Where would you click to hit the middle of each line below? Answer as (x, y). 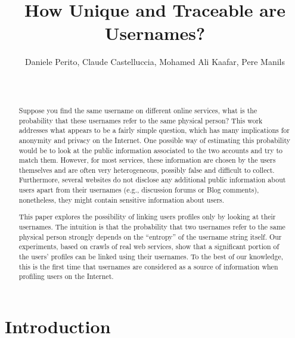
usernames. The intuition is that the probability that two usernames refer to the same (152, 227)
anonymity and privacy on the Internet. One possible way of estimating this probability (155, 140)
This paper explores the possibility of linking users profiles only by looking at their (147, 217)
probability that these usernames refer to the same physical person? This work (141, 120)
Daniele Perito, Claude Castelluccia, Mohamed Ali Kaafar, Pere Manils (155, 62)
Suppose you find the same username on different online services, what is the (138, 110)
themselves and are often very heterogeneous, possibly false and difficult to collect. (147, 170)
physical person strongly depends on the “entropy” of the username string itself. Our (150, 236)
